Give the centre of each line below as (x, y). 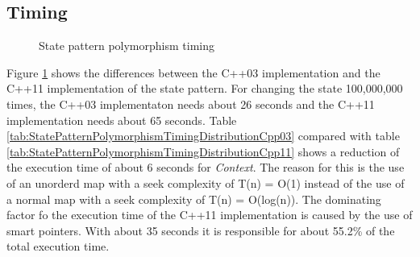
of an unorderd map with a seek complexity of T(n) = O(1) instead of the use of (206, 182)
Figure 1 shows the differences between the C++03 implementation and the (193, 72)
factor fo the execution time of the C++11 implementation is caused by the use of (210, 215)
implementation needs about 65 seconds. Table (122, 120)
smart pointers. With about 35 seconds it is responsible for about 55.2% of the (201, 230)
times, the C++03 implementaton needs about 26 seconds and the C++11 (191, 104)
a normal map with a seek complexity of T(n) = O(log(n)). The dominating (194, 199)
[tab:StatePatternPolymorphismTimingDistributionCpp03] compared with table (203, 136)
